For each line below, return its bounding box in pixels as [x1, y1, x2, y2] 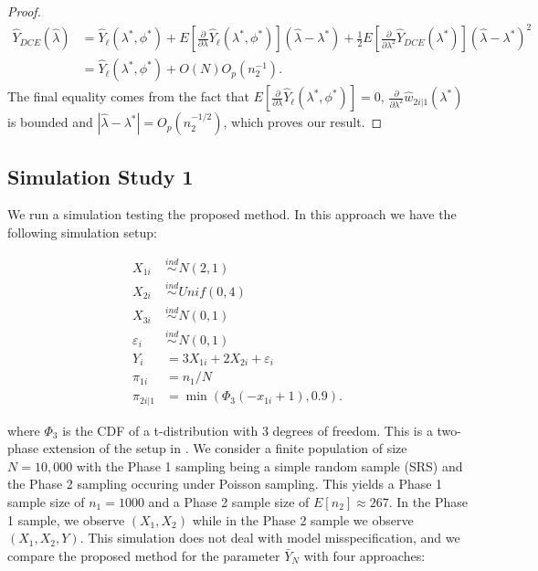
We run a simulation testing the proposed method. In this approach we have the [7, 205, 457, 224]
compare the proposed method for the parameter [7, 545, 280, 565]
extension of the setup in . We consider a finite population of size [42, 439, 407, 458]
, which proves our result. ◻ [223, 112, 383, 132]
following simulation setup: [7, 222, 157, 241]
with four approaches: [303, 545, 426, 565]
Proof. [7, 2, 41, 20]
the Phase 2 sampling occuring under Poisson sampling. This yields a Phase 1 [7, 474, 443, 493]
